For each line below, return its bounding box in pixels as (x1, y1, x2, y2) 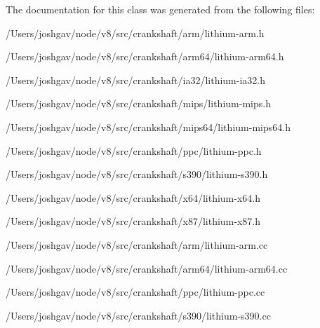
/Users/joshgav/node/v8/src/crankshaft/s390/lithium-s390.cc (6, 308, 271, 322)
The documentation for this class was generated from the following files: (6, 2, 315, 16)
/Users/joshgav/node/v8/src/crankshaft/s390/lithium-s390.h (6, 167, 268, 182)
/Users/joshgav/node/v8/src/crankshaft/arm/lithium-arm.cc (6, 237, 268, 252)
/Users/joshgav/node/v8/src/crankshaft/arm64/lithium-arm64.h (6, 49, 284, 64)
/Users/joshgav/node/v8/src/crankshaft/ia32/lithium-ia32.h (6, 72, 265, 87)
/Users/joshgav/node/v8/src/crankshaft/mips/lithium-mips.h (6, 96, 271, 111)
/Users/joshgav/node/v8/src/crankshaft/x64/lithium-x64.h (6, 190, 260, 205)
